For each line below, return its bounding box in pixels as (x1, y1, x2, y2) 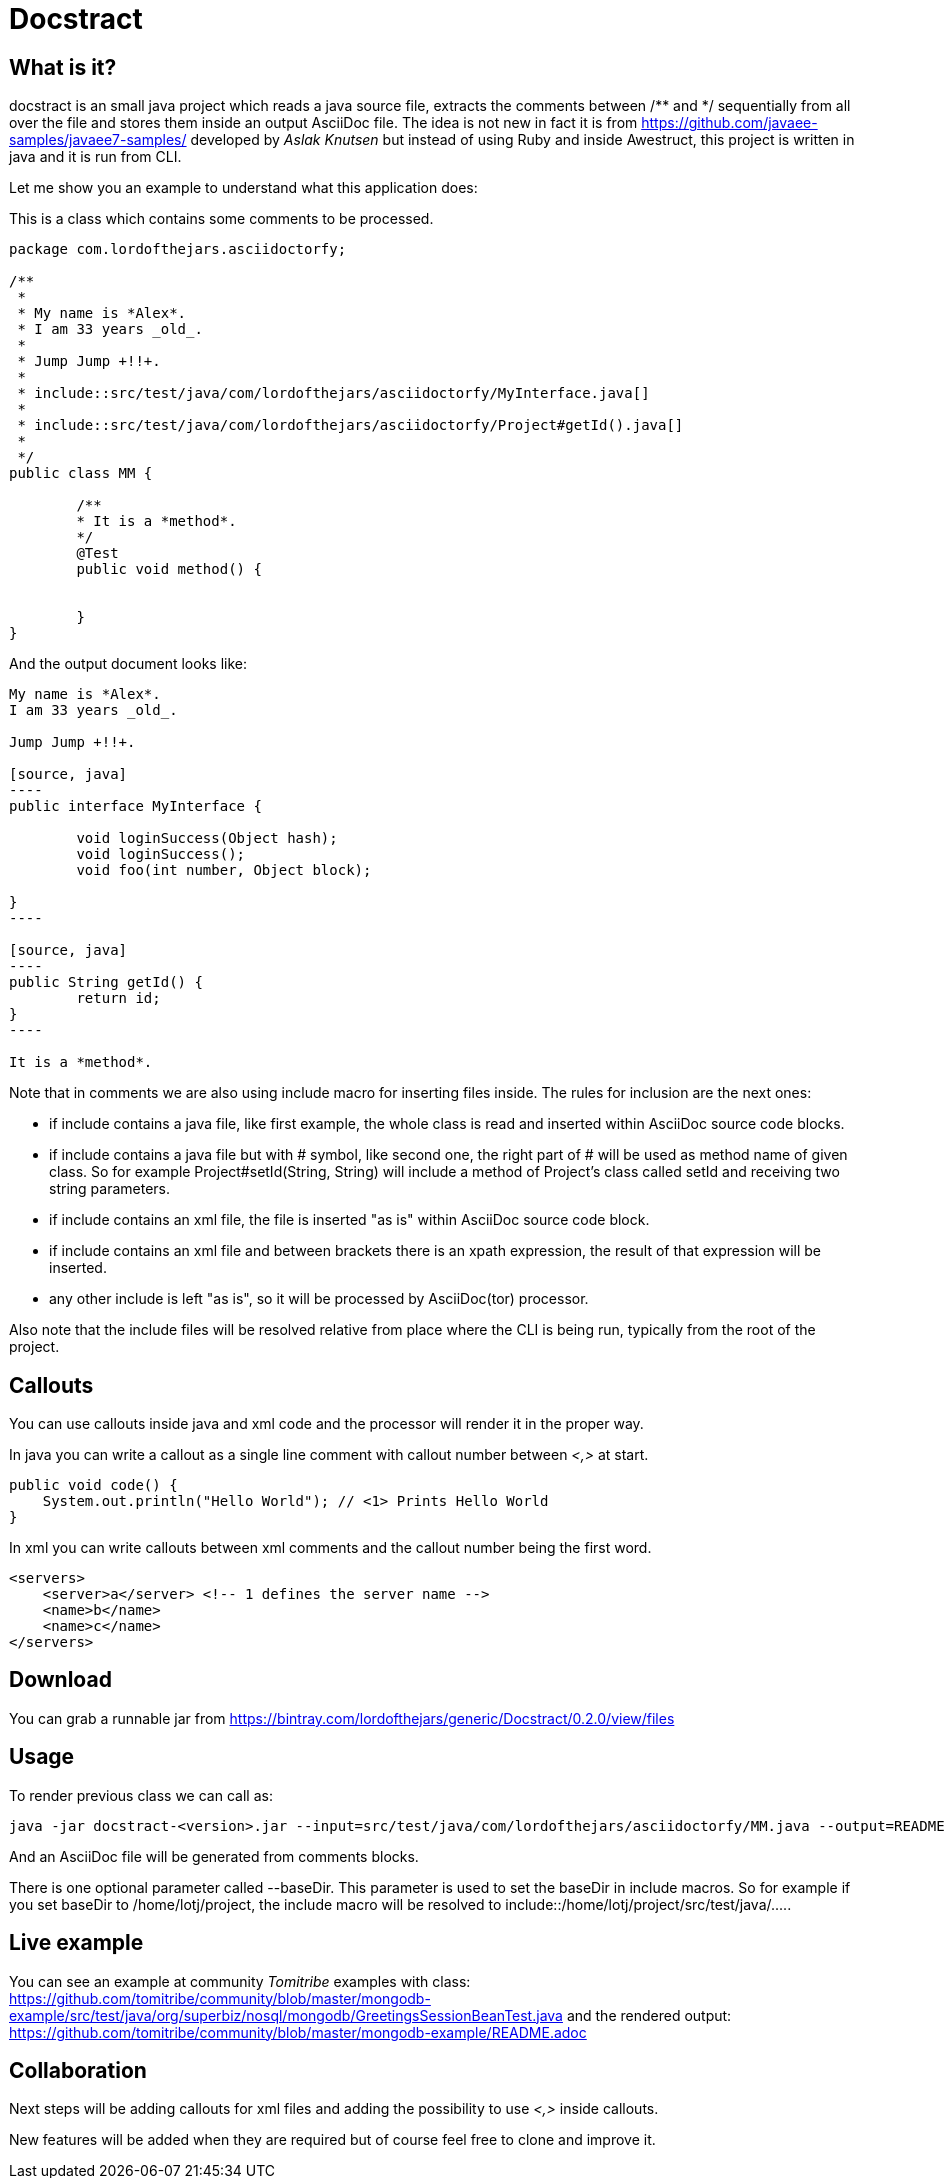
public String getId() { (9, 974, 203, 991)
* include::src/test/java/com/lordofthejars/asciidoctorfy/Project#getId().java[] (17, 417, 684, 434)
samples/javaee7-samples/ (9, 131, 187, 149)
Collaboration (9, 2057, 147, 2083)
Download (9, 1667, 112, 1693)
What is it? (9, 54, 117, 80)
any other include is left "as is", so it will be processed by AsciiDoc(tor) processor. (49, 1290, 589, 1308)
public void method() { (76, 561, 262, 578)
